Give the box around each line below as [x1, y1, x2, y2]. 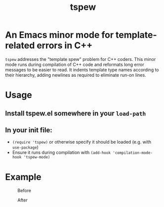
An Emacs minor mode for [5, 29, 114, 41]
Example [5, 171, 41, 182]
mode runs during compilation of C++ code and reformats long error [5, 61, 144, 67]
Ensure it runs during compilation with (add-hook [12, 150, 111, 155]
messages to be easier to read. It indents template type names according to [5, 66, 159, 73]
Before [17, 188, 31, 194]
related [5, 40, 35, 51]
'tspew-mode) [23, 155, 50, 160]
